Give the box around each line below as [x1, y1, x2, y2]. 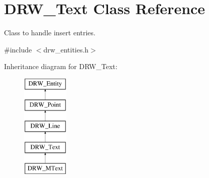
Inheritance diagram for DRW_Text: [4, 61, 118, 72]
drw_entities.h [43, 44, 89, 54]
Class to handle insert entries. [4, 27, 95, 38]
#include [4, 44, 32, 54]
